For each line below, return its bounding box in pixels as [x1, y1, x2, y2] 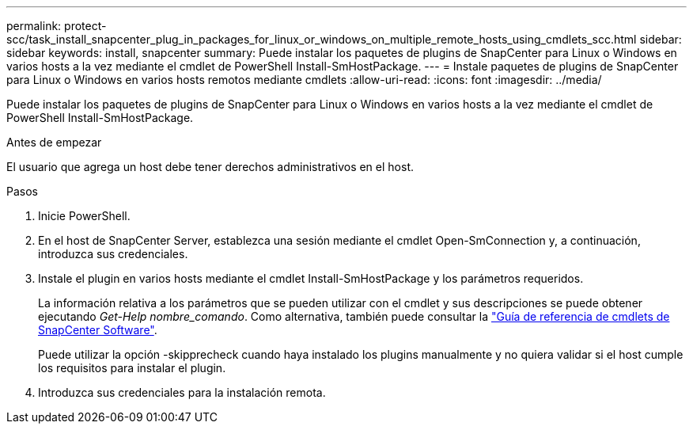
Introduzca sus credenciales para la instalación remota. [38, 386, 326, 399]
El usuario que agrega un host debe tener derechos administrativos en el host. [6, 160, 414, 173]
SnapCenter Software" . [38, 323, 157, 337]
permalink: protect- [6, 19, 107, 32]
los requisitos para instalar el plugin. [38, 361, 226, 375]
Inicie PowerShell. [38, 209, 131, 223]
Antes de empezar [6, 135, 102, 149]
